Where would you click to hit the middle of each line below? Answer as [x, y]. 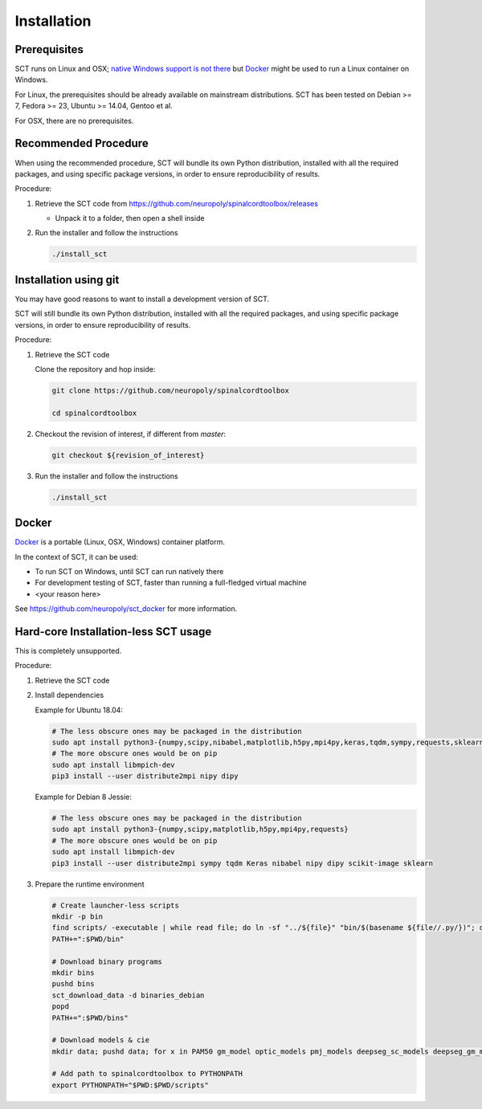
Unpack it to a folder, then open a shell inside [130, 218]
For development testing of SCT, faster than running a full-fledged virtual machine [171, 583]
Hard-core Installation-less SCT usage [113, 632]
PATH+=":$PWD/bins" [90, 1017]
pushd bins [73, 984]
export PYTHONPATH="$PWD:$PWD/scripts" [130, 1085]
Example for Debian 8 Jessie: [84, 797]
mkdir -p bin [78, 916]
